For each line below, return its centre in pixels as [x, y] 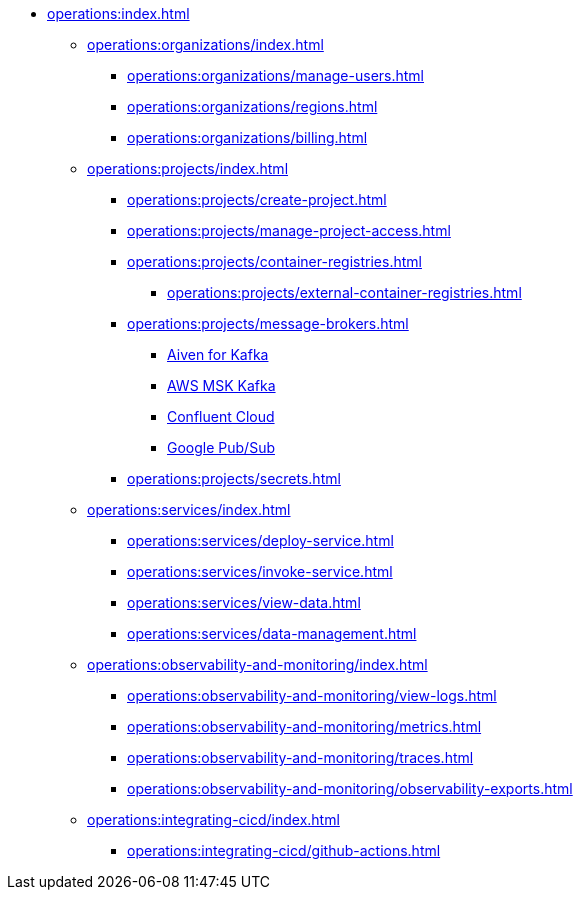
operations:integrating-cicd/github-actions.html [284, 850]
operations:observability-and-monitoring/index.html [257, 664]
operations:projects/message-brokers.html [268, 323]
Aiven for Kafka [218, 354]
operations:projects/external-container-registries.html [344, 292]
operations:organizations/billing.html [247, 137]
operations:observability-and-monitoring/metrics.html [304, 726]
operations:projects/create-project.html [257, 199]
